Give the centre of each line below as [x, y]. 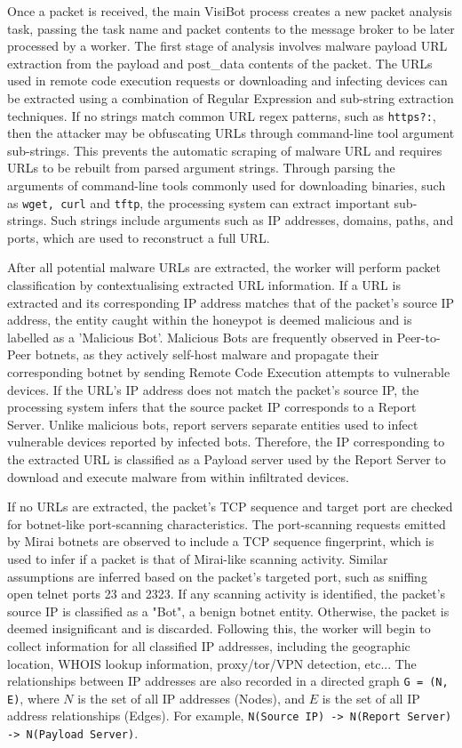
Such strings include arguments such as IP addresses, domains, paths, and [252, 220]
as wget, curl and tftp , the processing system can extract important [199, 202]
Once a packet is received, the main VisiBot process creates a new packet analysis [230, 11]
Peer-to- [418, 337]
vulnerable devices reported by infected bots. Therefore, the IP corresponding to [226, 442]
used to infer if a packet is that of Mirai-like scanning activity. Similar [198, 558]
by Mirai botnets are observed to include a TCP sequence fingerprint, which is [221, 541]
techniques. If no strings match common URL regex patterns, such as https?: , [222, 115]
